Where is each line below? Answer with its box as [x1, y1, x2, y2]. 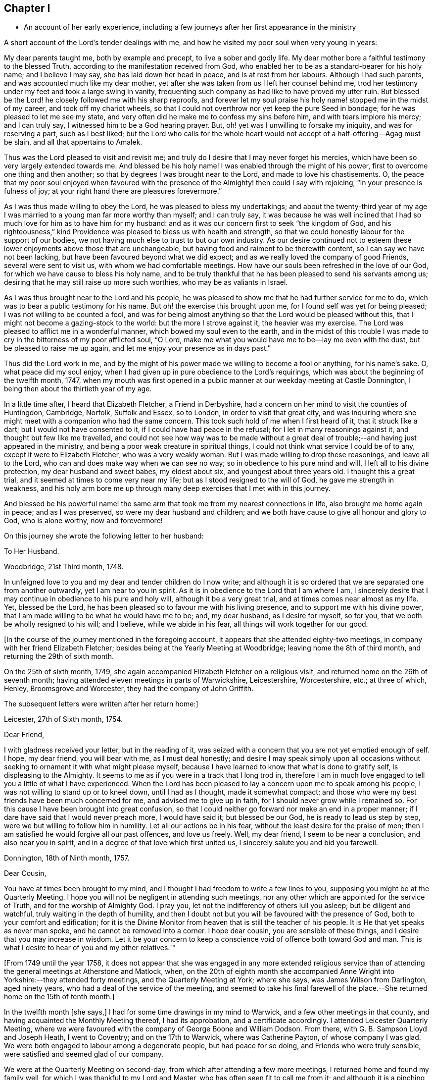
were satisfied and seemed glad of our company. [4, 1050, 163, 1059]
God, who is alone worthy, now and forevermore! [4, 516, 163, 525]
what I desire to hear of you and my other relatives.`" [4, 943, 176, 952]
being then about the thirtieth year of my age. [4, 384, 152, 393]
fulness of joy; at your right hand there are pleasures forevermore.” [4, 187, 222, 196]
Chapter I [4, 2, 50, 14]
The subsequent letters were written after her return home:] [4, 700, 198, 708]
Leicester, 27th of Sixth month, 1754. [4, 715, 123, 724]
